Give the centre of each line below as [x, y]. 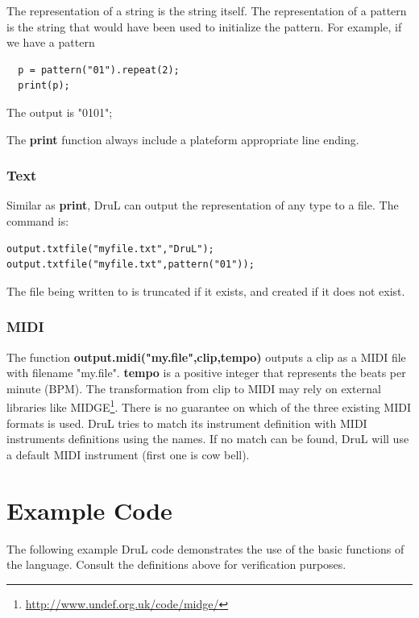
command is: [38, 220]
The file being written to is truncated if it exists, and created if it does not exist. [206, 290]
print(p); [44, 86]
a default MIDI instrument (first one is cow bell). [128, 454]
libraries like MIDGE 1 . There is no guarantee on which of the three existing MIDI [209, 406]
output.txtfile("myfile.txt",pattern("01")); [131, 265]
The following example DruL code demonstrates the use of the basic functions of [205, 548]
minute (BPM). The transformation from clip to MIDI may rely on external [194, 388]
